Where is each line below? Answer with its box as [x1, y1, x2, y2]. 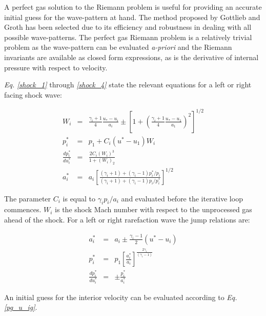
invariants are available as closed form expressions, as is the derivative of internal [4, 51, 259, 62]
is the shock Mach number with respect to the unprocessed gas [55, 204, 252, 215]
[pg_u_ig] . [4, 302, 37, 312]
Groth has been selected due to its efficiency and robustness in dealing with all [4, 22, 252, 32]
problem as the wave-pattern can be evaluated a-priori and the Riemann [4, 42, 232, 52]
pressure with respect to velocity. [4, 62, 108, 72]
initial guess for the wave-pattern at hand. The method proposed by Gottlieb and [4, 11, 260, 22]
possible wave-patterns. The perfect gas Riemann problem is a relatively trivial [4, 31, 252, 42]
